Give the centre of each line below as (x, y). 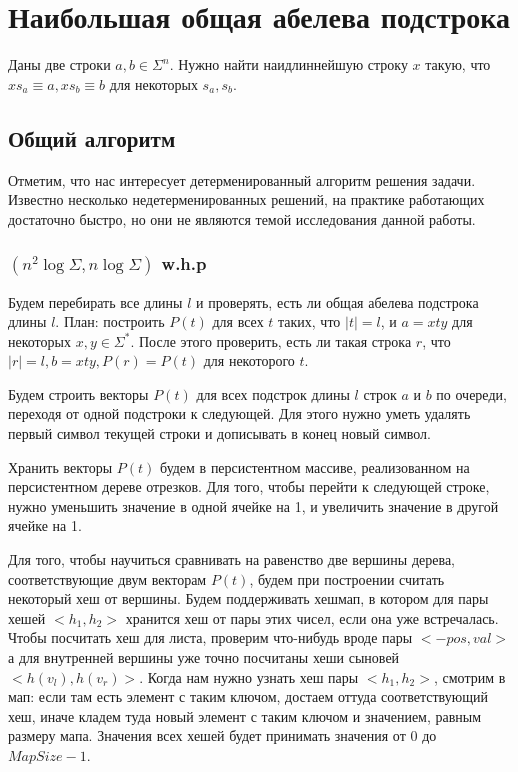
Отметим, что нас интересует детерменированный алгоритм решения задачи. (242, 179)
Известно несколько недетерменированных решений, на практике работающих (246, 199)
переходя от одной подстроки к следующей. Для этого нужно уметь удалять (239, 413)
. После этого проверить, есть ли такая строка (271, 340)
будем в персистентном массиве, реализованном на (315, 466)
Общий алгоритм (92, 137)
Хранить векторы (60, 466)
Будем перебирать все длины (95, 301)
